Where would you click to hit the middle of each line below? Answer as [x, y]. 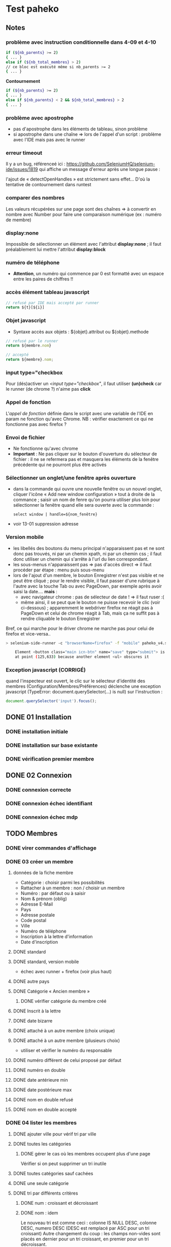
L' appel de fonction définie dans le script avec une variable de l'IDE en [79, 413]
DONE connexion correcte [39, 790]
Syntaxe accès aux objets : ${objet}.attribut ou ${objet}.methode [81, 332]
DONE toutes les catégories [42, 1144]
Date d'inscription [39, 942]
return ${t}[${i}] [25, 308]
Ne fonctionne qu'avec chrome [45, 448]
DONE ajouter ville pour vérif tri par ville [55, 1134]
